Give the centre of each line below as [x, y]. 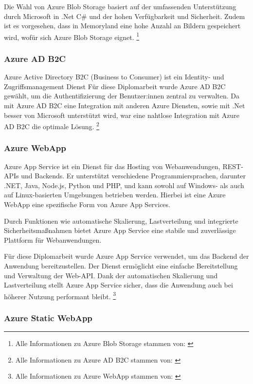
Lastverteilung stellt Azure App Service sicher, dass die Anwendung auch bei [118, 285]
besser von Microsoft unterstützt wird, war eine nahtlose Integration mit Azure [122, 115]
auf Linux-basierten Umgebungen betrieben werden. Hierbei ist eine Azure [115, 195]
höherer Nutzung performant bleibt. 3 [60, 295]
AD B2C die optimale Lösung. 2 [52, 125]
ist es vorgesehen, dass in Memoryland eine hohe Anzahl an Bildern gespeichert [122, 26]
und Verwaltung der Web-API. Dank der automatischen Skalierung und [111, 275]
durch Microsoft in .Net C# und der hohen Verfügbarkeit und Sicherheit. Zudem [125, 16]
